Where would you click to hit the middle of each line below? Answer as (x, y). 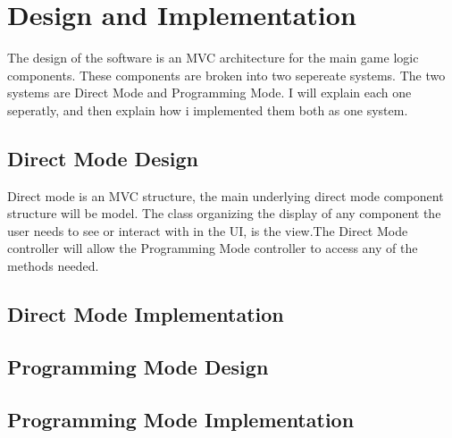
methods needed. (53, 266)
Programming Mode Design (138, 366)
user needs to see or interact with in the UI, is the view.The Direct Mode (208, 230)
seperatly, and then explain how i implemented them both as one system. (208, 109)
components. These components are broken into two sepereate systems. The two (226, 75)
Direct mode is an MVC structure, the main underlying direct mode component (226, 195)
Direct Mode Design (103, 158)
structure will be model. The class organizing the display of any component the (224, 213)
